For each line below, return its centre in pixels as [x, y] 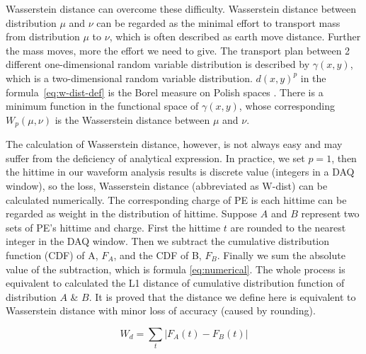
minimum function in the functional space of [102, 106]
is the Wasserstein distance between [132, 119]
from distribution [43, 36]
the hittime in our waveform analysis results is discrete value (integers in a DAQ [180, 172]
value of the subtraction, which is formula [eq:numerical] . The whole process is [176, 269]
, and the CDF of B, [158, 255]
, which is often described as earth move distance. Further [235, 36]
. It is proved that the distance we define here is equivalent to [222, 296]
